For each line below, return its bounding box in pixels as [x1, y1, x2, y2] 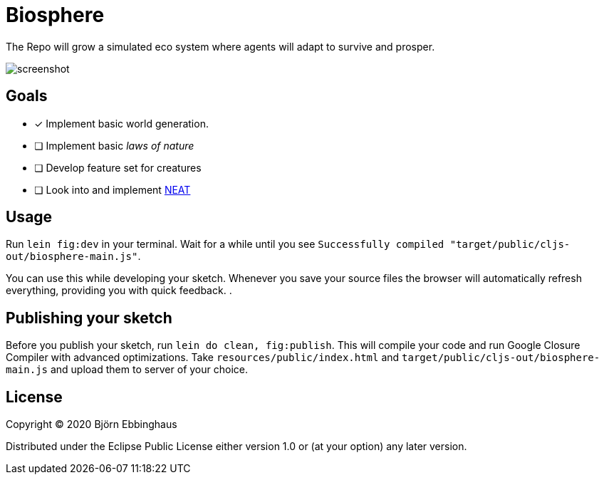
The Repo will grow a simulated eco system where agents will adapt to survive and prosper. [6, 40, 435, 53]
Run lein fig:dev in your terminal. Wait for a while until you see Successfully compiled [6, 238, 444, 251]
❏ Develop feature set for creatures [34, 161, 202, 174]
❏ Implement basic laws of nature [34, 139, 194, 152]
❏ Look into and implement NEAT [34, 183, 191, 196]
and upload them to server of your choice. [50, 363, 248, 376]
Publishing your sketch [6, 308, 172, 327]
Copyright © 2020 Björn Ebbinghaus [6, 418, 177, 431]
